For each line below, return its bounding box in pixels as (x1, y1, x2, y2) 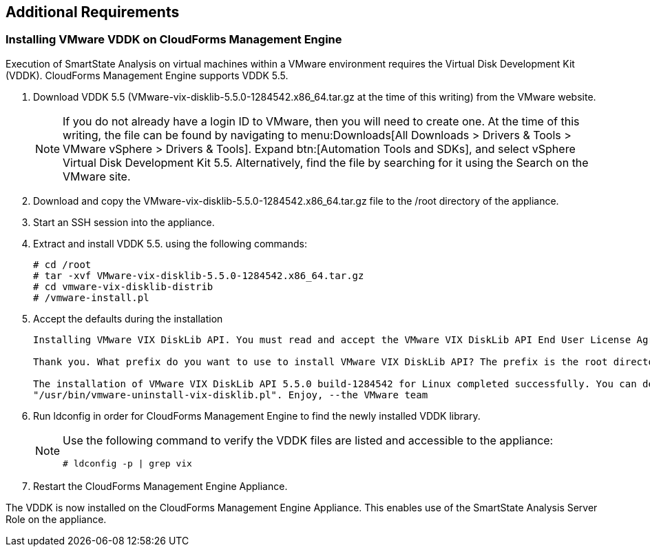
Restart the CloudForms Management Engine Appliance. (33, 480, 288, 492)
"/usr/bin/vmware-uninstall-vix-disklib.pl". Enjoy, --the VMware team (33, 389, 428, 400)
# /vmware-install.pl (33, 292, 149, 303)
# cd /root (33, 258, 92, 270)
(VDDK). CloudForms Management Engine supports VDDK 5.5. (6, 69, 289, 81)
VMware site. (63, 169, 131, 183)
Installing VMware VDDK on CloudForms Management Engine (6, 32, 342, 47)
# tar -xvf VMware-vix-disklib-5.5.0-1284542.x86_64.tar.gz (33, 269, 364, 281)
